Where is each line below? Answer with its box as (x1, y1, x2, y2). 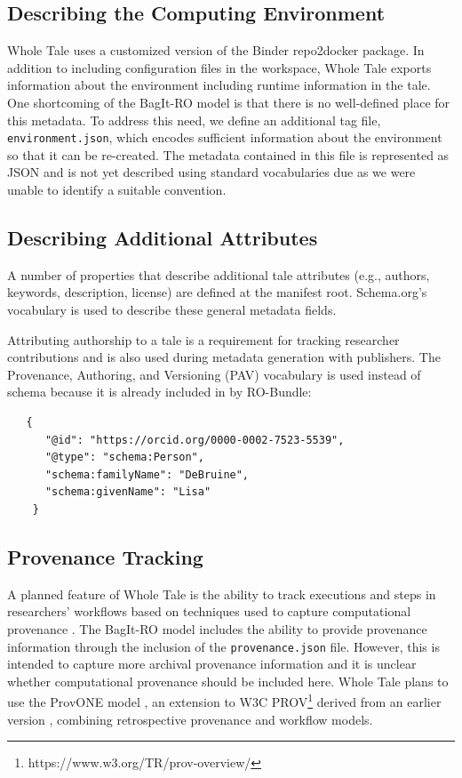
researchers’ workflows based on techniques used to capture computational (7, 602, 411, 621)
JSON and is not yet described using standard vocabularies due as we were (7, 163, 416, 181)
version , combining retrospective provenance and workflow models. (7, 710, 373, 728)
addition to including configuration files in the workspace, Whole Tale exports (7, 58, 432, 76)
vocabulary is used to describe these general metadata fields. (7, 301, 337, 318)
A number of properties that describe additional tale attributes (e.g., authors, (7, 265, 430, 284)
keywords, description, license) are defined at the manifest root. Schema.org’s (7, 283, 427, 301)
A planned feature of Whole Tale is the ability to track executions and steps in (7, 584, 436, 603)
